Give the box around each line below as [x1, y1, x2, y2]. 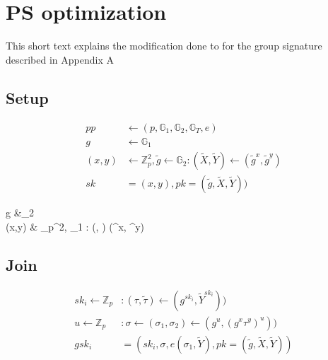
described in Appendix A [6, 52, 114, 66]
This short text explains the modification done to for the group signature [6, 38, 322, 53]
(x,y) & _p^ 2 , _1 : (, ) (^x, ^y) [6, 219, 145, 233]
